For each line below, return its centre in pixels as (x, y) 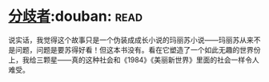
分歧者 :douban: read (75, 16)
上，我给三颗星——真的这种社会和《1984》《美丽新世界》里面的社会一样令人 (134, 60)
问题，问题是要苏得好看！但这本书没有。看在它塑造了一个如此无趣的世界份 (138, 49)
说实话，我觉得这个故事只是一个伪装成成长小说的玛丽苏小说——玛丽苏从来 (131, 40)
